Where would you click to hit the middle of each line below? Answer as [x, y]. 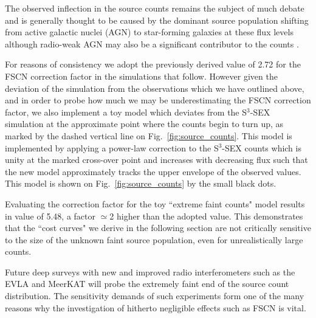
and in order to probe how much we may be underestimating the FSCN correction [158, 100]
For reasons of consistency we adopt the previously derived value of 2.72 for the [153, 64]
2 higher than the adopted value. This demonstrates [206, 216]
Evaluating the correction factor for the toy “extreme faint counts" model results [155, 203]
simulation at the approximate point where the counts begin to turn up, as [144, 124]
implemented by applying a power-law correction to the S [112, 147]
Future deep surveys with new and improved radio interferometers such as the [150, 271]
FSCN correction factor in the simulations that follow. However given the [141, 76]
